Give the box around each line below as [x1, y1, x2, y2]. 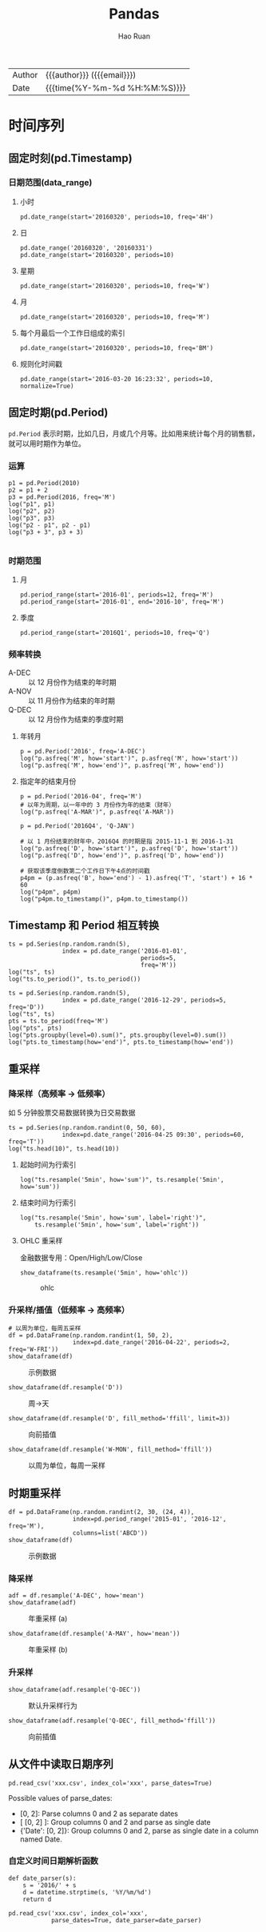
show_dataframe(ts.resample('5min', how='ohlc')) [19, 1269, 189, 1277]
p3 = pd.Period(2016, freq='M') [8, 493, 116, 501]
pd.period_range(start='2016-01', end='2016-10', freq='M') [19, 598, 224, 606]
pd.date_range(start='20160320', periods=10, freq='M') [19, 313, 210, 321]
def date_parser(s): [8, 1874, 77, 1882]
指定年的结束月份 [19, 776, 77, 785]
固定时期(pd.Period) [8, 406, 109, 420]
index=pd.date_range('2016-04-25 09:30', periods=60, [62, 1131, 245, 1139]
